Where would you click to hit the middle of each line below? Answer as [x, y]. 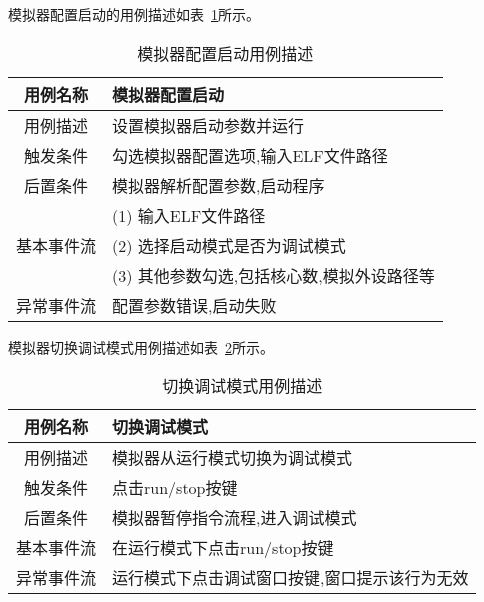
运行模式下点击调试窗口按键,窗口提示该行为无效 [290, 578]
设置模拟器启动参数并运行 [208, 125]
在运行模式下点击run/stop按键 [223, 548]
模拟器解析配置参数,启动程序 [218, 185]
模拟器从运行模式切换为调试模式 [232, 458]
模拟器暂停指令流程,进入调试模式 [234, 518]
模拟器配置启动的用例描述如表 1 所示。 [134, 14]
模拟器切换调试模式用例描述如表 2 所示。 [141, 346]
